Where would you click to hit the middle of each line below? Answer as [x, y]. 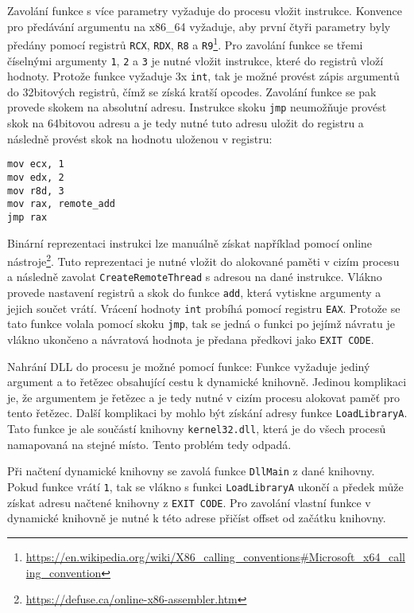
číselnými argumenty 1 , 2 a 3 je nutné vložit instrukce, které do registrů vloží [195, 60]
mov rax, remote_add [62, 204]
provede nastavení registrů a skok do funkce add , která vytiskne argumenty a [194, 293]
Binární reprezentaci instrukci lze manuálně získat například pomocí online [190, 242]
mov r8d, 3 [36, 191]
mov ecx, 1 [36, 164]
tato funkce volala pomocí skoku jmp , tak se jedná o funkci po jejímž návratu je [201, 324]
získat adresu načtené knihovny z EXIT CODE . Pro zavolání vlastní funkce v [189, 502]
